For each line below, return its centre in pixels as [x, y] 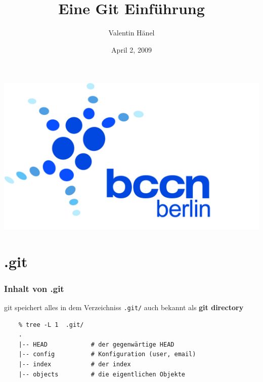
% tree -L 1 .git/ [51, 325]
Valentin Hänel [131, 33]
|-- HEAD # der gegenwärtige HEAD [96, 344]
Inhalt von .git [34, 288]
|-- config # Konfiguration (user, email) [107, 354]
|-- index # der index [75, 364]
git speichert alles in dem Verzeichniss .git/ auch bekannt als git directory [124, 307]
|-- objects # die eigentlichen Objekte [102, 374]
